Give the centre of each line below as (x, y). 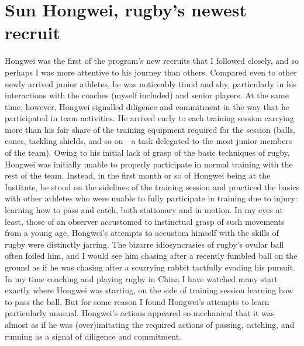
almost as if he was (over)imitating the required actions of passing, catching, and (150, 324)
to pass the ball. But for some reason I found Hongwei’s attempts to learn (137, 301)
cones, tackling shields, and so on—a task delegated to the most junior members (148, 141)
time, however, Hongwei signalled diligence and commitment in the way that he (147, 106)
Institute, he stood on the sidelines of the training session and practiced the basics (152, 186)
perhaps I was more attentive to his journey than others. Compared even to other (151, 72)
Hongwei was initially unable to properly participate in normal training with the (149, 164)
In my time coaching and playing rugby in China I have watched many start (141, 278)
